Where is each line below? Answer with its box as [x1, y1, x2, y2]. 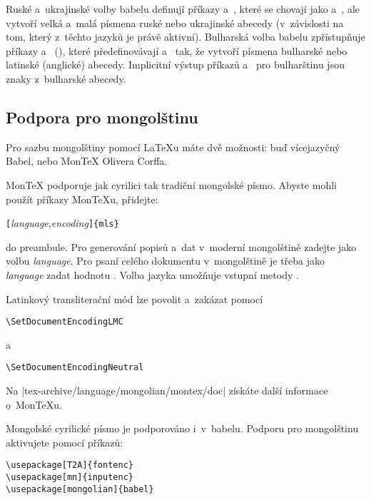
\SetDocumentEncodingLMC [6, 317, 123, 327]
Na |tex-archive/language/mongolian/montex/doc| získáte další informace [6, 383, 328, 398]
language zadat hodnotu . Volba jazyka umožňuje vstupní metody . [6, 267, 299, 282]
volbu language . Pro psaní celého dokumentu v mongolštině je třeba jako [6, 253, 325, 268]
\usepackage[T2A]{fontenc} [6, 460, 133, 471]
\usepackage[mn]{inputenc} [6, 472, 133, 483]
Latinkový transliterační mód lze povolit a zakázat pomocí [6, 291, 263, 306]
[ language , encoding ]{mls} [6, 215, 119, 230]
